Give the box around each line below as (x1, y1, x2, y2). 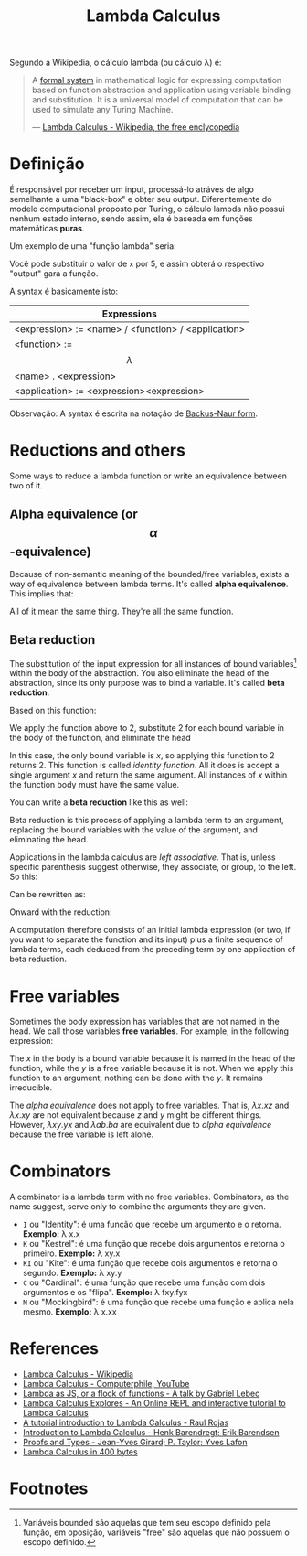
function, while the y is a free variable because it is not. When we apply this (9, 1063, 294, 1074)
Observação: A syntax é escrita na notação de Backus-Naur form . (9, 408, 259, 419)
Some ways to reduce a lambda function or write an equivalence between (9, 470, 288, 481)
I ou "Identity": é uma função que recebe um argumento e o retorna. (22, 1218, 281, 1230)
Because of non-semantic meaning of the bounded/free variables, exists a (9, 568, 290, 579)
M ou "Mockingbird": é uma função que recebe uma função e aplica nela (22, 1296, 294, 1308)
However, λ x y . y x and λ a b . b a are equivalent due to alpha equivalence (9, 1120, 272, 1131)
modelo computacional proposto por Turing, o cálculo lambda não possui (9, 203, 285, 215)
